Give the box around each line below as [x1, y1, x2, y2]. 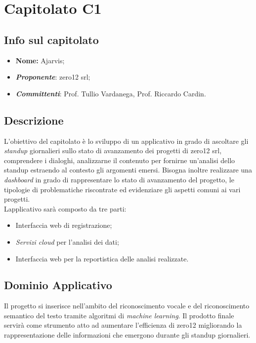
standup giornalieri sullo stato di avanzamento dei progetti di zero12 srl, [4, 145, 222, 156]
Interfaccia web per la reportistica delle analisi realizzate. [15, 253, 189, 263]
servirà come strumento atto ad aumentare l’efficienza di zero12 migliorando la [4, 320, 242, 330]
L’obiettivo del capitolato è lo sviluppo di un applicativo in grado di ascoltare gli [4, 135, 249, 146]
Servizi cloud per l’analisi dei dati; [15, 236, 119, 247]
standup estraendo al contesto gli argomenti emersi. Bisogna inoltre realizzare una [4, 165, 253, 175]
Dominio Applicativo [4, 277, 112, 293]
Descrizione [4, 112, 64, 128]
